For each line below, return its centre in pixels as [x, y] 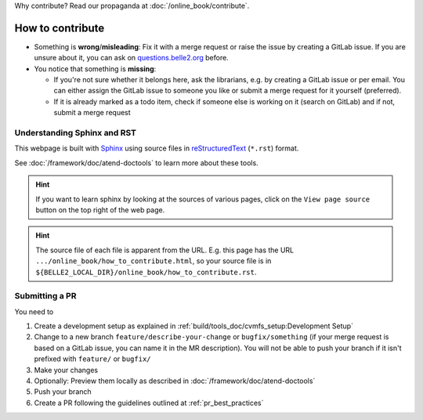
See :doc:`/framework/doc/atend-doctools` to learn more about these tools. [136, 163]
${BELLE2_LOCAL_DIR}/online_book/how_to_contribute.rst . [146, 272]
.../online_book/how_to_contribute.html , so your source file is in [154, 261]
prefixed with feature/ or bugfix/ [92, 359]
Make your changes [66, 370]
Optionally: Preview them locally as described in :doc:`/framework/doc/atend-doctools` [175, 381]
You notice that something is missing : [95, 69]
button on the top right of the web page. [100, 210]
